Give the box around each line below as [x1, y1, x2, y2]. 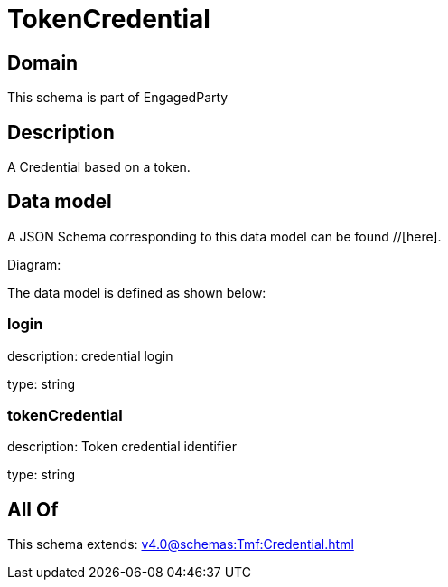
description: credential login [7, 347, 173, 364]
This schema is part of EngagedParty [7, 90, 229, 106]
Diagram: [7, 256, 61, 272]
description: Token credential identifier [7, 439, 237, 455]
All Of [7, 497, 59, 521]
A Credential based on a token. [7, 159, 191, 175]
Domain [7, 51, 79, 74]
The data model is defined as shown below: [7, 284, 266, 300]
